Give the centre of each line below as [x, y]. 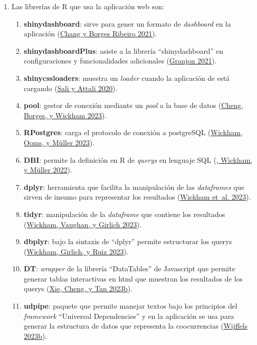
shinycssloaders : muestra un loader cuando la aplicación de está [127, 78]
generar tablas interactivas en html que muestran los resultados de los [133, 278]
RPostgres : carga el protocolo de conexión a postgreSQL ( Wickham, [133, 132]
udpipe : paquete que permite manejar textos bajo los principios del [131, 306]
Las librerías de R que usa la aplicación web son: [88, 6]
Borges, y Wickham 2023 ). [65, 115]
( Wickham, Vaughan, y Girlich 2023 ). [83, 224]
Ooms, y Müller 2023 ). [59, 142]
